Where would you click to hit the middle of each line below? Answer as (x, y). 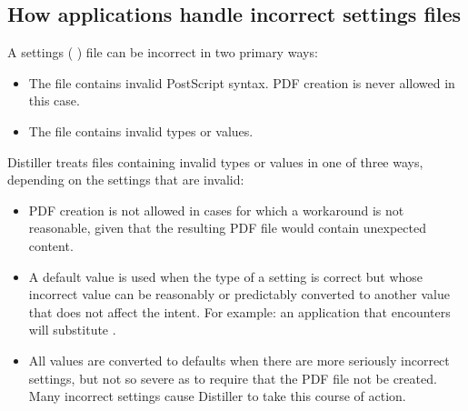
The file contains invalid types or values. (141, 130)
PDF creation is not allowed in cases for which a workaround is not (216, 210)
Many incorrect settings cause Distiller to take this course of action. (217, 396)
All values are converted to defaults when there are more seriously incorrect (239, 360)
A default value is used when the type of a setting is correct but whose (226, 276)
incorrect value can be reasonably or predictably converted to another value (239, 294)
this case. (54, 100)
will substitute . (72, 330)
